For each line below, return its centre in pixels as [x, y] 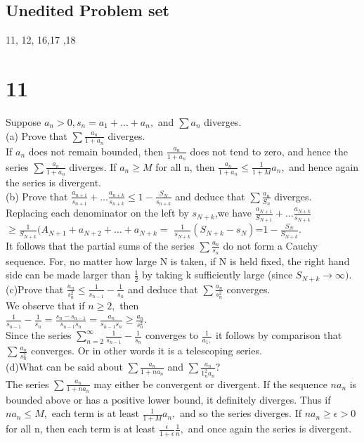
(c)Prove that [35, 289]
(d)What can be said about [64, 367]
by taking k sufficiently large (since [217, 275]
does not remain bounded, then [96, 151]
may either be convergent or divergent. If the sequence [210, 384]
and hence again [324, 166]
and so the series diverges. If [240, 413]
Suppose [24, 121]
